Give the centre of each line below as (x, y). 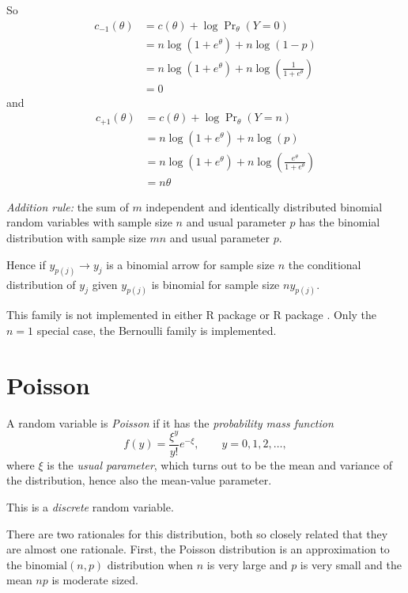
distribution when (150, 564)
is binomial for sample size (215, 284)
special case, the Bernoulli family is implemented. (157, 330)
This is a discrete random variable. (90, 507)
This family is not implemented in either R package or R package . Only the (192, 315)
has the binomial (340, 222)
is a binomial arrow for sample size (190, 264)
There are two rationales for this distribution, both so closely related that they (197, 533)
